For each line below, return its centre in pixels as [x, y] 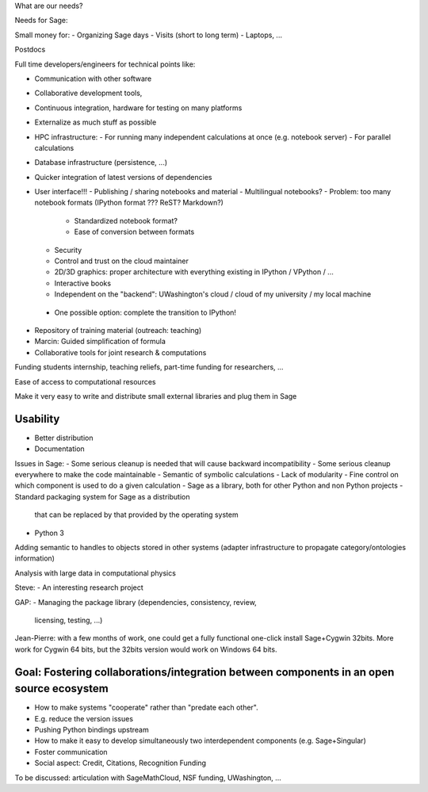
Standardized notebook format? [126, 220]
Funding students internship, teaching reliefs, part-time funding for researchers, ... [149, 367]
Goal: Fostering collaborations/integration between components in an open [204, 672]
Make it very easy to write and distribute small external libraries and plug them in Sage [156, 396]
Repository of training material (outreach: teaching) [118, 330]
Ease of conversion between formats [134, 232]
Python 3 [50, 533]
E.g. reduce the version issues [84, 718]
